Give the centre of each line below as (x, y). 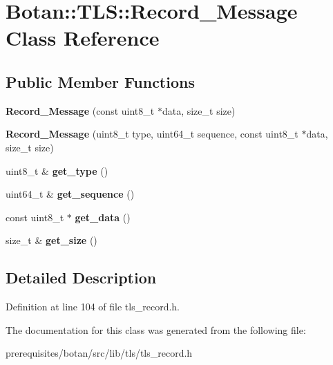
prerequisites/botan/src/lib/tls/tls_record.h (99, 353)
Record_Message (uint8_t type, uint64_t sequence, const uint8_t (152, 134)
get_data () (103, 217)
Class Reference (83, 38)
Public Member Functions (100, 81)
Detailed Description (81, 278)
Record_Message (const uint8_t (80, 110)
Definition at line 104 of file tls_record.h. (93, 307)
